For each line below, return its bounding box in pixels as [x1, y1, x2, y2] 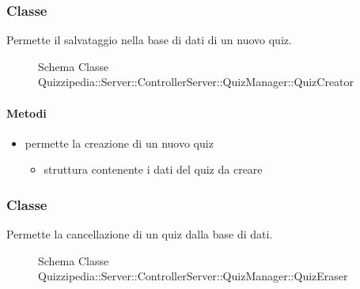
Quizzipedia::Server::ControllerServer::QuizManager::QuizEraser [38, 268, 348, 284]
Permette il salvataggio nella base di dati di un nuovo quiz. [6, 32, 292, 48]
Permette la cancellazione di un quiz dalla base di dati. [6, 226, 273, 242]
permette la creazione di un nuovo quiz [25, 134, 214, 151]
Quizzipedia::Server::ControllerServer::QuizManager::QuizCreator [38, 73, 354, 90]
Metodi [6, 104, 47, 121]
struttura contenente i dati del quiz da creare [44, 161, 263, 178]
